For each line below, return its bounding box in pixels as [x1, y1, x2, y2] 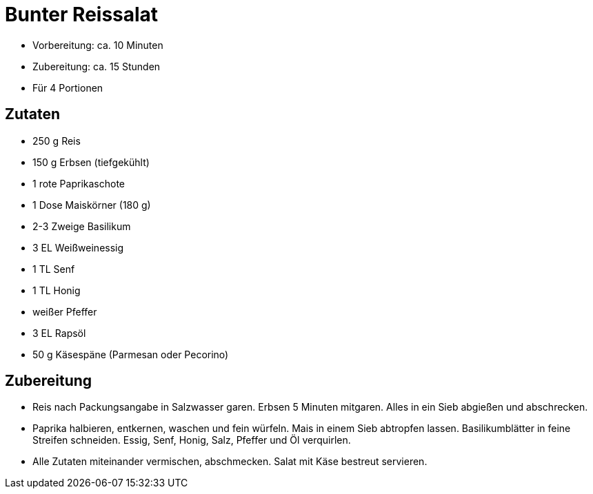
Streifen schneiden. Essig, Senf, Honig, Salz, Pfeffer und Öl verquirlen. [32, 434, 351, 446]
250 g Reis [32, 134, 81, 147]
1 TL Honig [32, 284, 81, 296]
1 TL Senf [32, 263, 75, 275]
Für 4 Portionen [32, 81, 103, 94]
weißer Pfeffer [32, 305, 97, 318]
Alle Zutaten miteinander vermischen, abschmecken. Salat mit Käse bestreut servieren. [32, 455, 428, 468]
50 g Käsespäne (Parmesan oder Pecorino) [32, 348, 229, 360]
